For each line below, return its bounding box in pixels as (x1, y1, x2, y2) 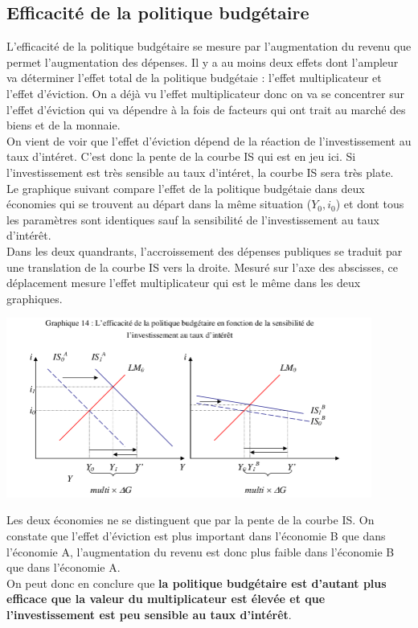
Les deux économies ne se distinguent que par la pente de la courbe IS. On (6, 511, 375, 528)
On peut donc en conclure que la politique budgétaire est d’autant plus (6, 574, 387, 591)
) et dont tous (335, 195, 404, 212)
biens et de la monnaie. (6, 117, 121, 133)
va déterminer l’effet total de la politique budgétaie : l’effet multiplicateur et (6, 69, 382, 86)
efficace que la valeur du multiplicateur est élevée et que (6, 590, 326, 607)
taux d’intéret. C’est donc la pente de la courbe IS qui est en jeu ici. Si (6, 148, 356, 165)
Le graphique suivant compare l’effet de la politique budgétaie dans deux (6, 179, 365, 196)
